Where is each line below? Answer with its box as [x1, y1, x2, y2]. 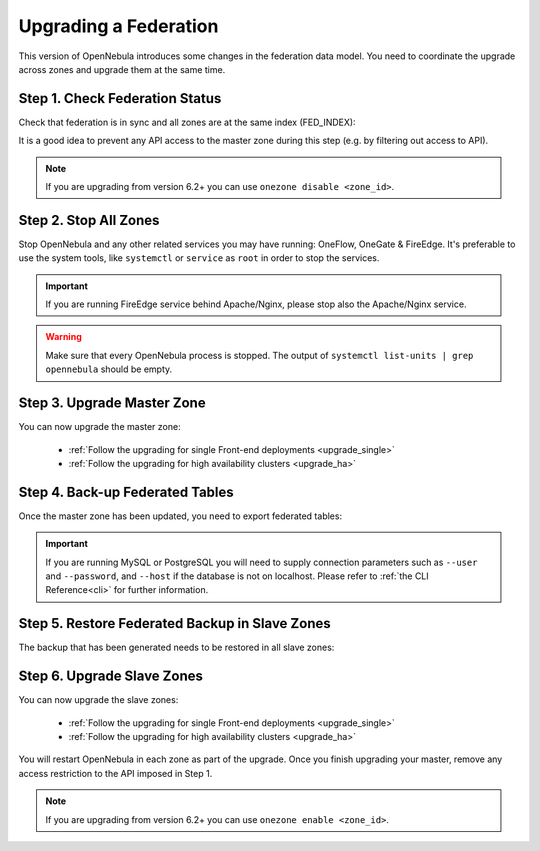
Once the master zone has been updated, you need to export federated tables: [18, 510, 343, 522]
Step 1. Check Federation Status [18, 90, 222, 107]
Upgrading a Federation [18, 15, 219, 37]
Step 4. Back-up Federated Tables [18, 483, 234, 500]
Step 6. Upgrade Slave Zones [18, 668, 204, 685]
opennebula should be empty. [45, 363, 173, 375]
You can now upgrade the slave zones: [18, 694, 179, 706]
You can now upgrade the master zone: [18, 421, 181, 433]
